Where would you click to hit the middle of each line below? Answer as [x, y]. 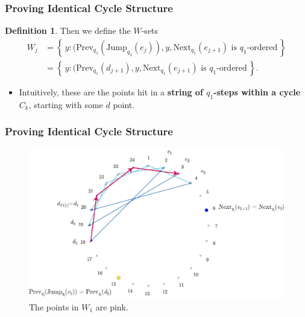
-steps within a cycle [257, 91]
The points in [54, 306]
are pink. [112, 306]
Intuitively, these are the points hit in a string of [111, 91]
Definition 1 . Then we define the [68, 30]
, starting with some [66, 104]
